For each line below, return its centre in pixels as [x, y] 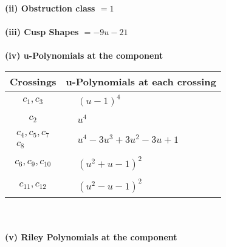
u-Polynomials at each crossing [141, 81]
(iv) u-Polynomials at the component [84, 55]
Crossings [33, 81]
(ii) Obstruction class [50, 8]
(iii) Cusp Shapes [42, 32]
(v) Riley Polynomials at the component [91, 237]
